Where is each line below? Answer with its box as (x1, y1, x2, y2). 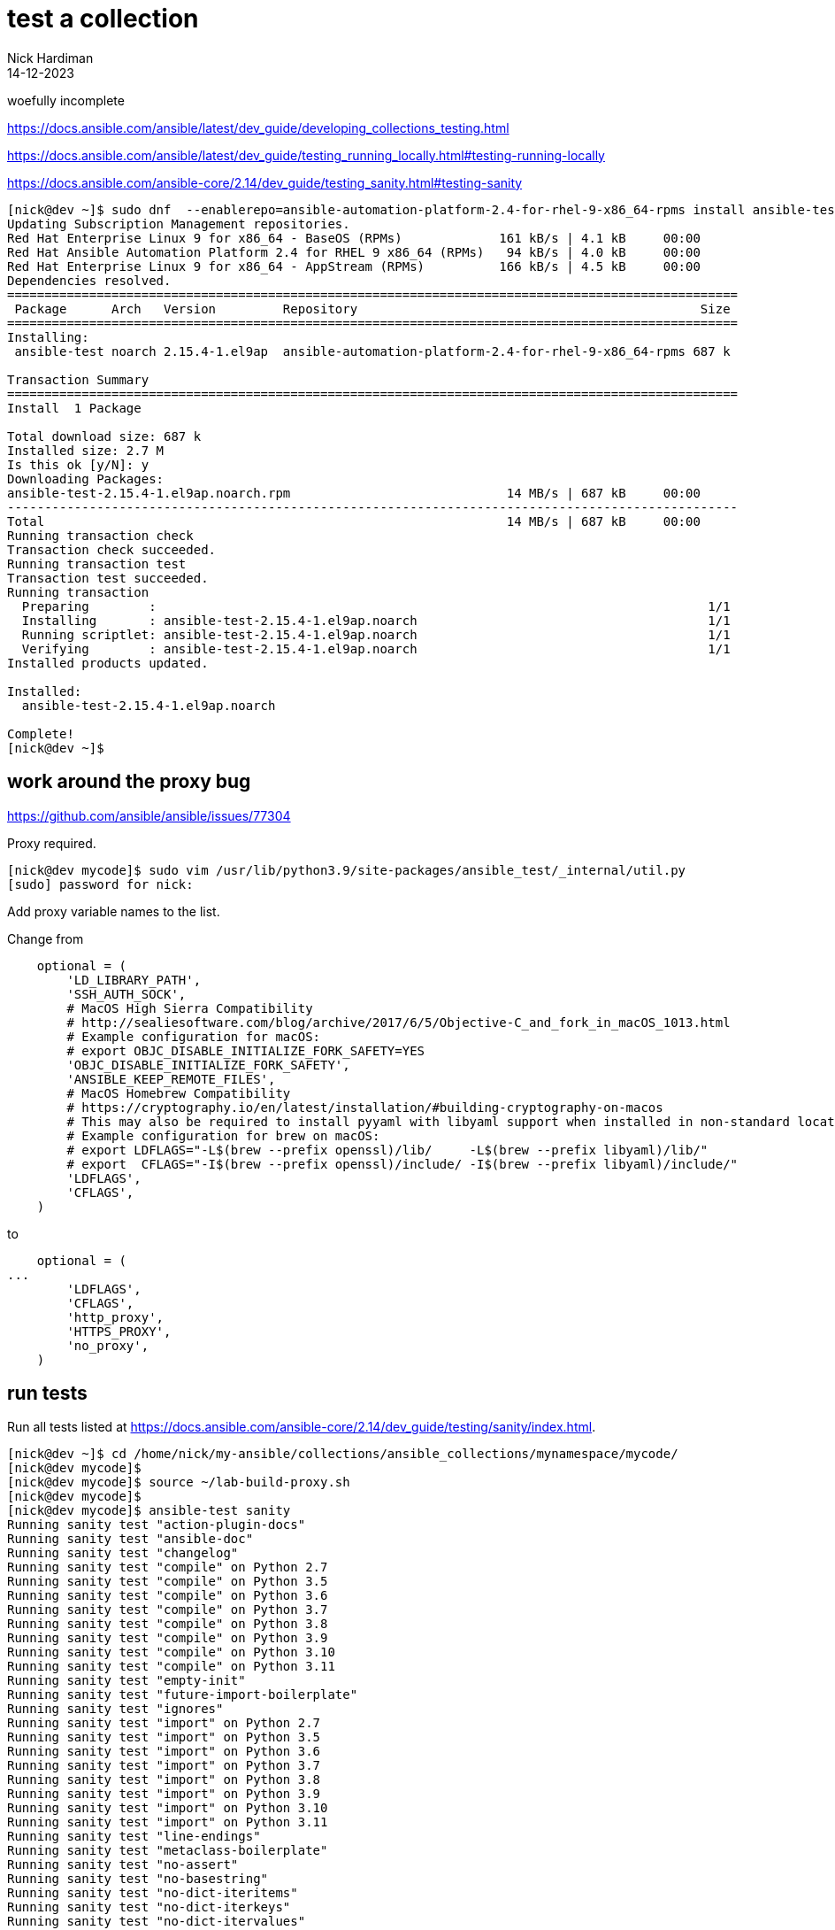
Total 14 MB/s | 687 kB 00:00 (7, 513, 701, 529)
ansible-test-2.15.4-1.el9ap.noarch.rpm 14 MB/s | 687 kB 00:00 (7, 485, 701, 500)
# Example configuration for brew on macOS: (66, 1128, 380, 1143)
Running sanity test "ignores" (7, 1702, 224, 1717)
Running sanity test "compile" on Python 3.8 (7, 1617, 328, 1632)
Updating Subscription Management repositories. (7, 216, 350, 231)
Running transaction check (7, 528, 194, 543)
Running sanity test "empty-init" (7, 1673, 246, 1688)
